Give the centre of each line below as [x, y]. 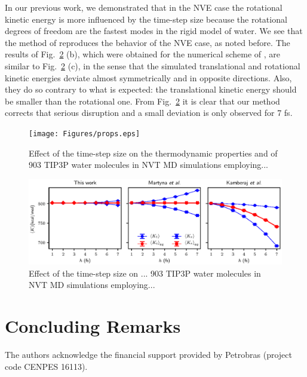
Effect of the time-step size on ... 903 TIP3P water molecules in [145, 273]
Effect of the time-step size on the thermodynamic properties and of [153, 153]
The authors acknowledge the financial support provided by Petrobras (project [148, 354]
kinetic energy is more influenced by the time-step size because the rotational [146, 19]
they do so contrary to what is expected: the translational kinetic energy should [151, 89]
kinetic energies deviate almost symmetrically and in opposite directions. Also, [148, 77]
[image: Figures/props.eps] [85, 134]
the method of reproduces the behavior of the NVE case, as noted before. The [148, 42]
